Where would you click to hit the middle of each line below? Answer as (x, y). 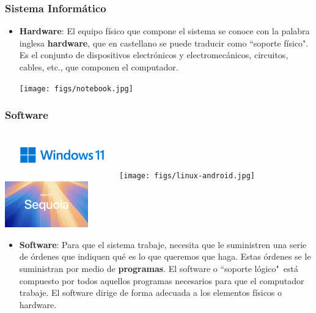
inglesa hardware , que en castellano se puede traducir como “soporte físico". (164, 43)
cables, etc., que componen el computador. (99, 67)
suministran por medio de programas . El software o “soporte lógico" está (159, 269)
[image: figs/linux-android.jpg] (187, 176)
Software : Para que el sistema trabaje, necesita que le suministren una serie (163, 244)
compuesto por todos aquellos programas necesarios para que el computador (162, 280)
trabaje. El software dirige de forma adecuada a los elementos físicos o (151, 292)
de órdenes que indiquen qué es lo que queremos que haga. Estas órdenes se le (165, 256)
